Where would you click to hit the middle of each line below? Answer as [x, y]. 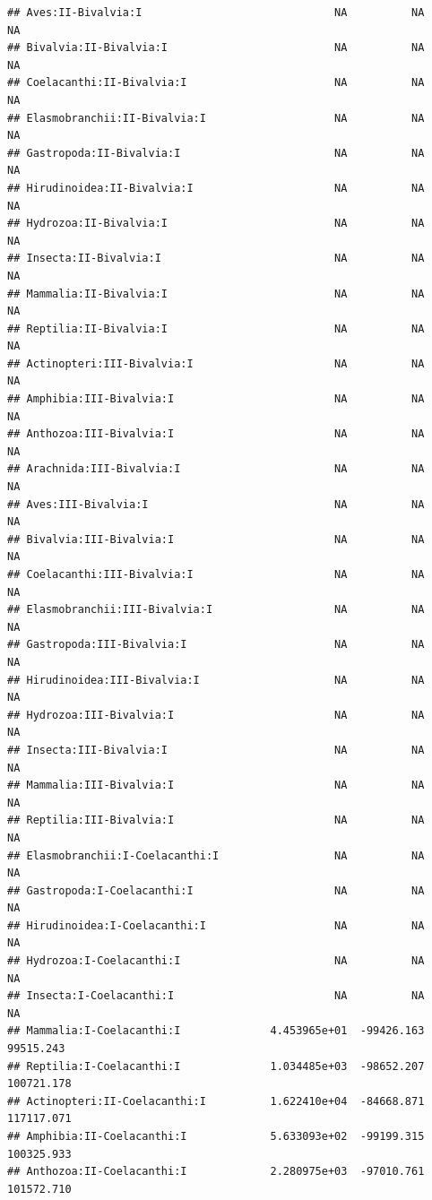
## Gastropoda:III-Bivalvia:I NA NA [216, 645]
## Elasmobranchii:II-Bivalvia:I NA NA [216, 118]
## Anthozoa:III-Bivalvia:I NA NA [216, 434]
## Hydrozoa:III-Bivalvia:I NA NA [216, 715]
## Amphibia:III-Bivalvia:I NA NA [216, 399]
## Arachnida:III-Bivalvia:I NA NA [216, 469]
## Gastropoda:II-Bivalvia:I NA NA [216, 153]
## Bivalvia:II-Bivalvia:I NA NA [216, 48]
